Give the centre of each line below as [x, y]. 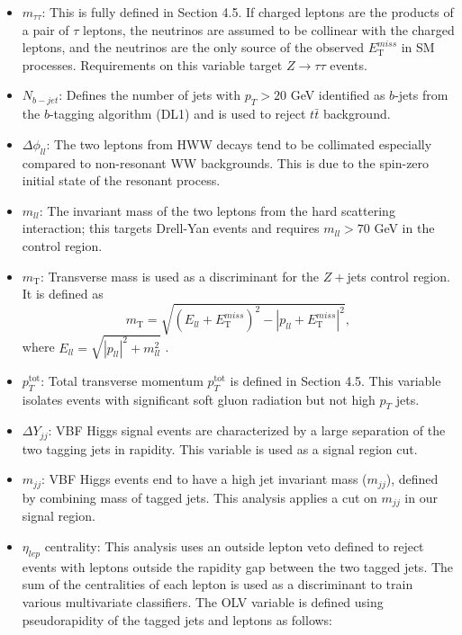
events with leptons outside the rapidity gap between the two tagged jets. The [238, 566]
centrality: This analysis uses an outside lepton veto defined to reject [234, 546]
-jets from [421, 95]
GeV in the [404, 228]
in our [421, 497]
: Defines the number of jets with [150, 95]
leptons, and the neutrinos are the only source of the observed [193, 47]
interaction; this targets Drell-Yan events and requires [171, 228]
